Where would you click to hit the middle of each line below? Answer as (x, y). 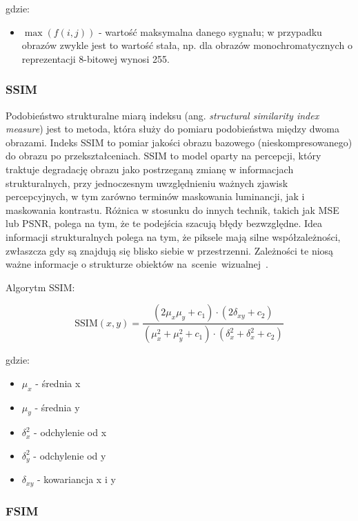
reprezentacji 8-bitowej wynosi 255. (96, 58)
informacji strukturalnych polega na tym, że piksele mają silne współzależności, (173, 236)
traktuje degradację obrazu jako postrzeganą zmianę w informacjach (150, 169)
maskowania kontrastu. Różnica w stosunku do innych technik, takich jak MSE (172, 209)
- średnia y (57, 407)
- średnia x (58, 383)
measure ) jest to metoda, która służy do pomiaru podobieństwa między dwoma (172, 129)
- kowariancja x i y (76, 479)
